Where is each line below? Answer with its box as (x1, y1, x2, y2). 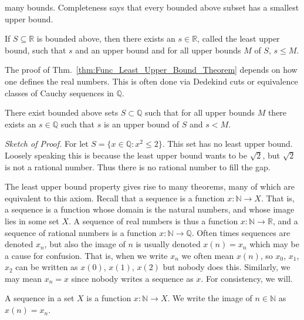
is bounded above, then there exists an (36, 32, 175, 45)
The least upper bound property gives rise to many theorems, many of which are (5, 180, 295, 193)
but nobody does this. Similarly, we (163, 261, 291, 273)
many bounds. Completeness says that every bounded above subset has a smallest (5, 1, 299, 13)
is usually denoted (136, 238, 201, 250)
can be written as (15, 261, 78, 273)
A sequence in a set (5, 292, 75, 304)
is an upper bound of (103, 117, 180, 130)
